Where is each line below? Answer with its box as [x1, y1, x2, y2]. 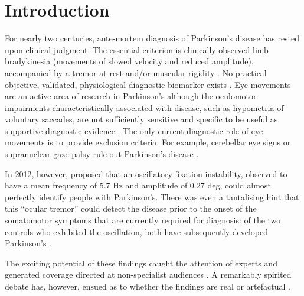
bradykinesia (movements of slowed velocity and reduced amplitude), [5, 55, 254, 67]
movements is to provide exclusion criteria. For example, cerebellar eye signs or [5, 136, 291, 148]
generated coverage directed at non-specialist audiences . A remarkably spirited [5, 268, 292, 281]
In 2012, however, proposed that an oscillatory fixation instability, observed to [5, 167, 287, 180]
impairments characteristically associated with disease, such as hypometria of [5, 101, 284, 113]
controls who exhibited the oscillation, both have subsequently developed [5, 225, 269, 238]
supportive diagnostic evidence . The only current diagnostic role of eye [5, 124, 263, 136]
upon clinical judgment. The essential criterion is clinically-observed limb [5, 43, 269, 56]
